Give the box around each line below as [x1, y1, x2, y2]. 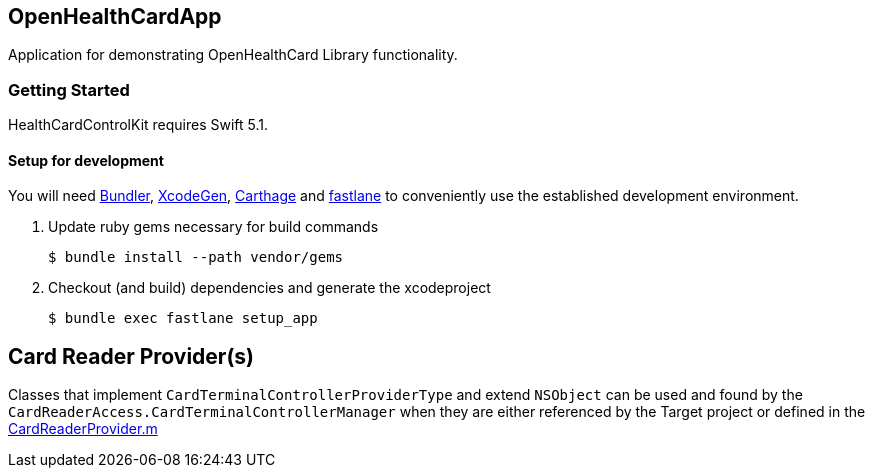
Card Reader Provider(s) [8, 343, 255, 369]
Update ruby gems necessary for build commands [48, 218, 379, 236]
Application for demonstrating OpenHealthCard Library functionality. [8, 46, 458, 64]
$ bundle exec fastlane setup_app [48, 310, 318, 327]
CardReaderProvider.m [8, 420, 158, 438]
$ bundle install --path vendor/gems [48, 249, 344, 266]
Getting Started [8, 79, 130, 100]
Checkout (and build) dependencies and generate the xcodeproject [48, 279, 491, 297]
